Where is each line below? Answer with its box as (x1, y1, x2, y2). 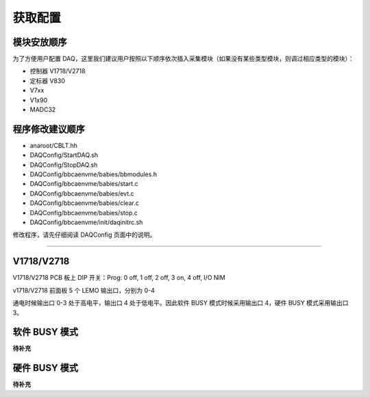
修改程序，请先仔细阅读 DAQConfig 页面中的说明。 (12, 230, 156, 239)
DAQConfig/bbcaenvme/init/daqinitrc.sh (29, 218, 143, 226)
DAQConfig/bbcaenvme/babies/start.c (29, 180, 138, 188)
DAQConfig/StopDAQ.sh (29, 160, 98, 169)
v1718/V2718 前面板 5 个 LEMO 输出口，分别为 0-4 (12, 286, 156, 294)
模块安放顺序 (12, 36, 67, 48)
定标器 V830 (29, 76, 65, 85)
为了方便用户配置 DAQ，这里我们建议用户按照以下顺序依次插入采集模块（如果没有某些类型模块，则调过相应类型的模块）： (12, 55, 354, 63)
